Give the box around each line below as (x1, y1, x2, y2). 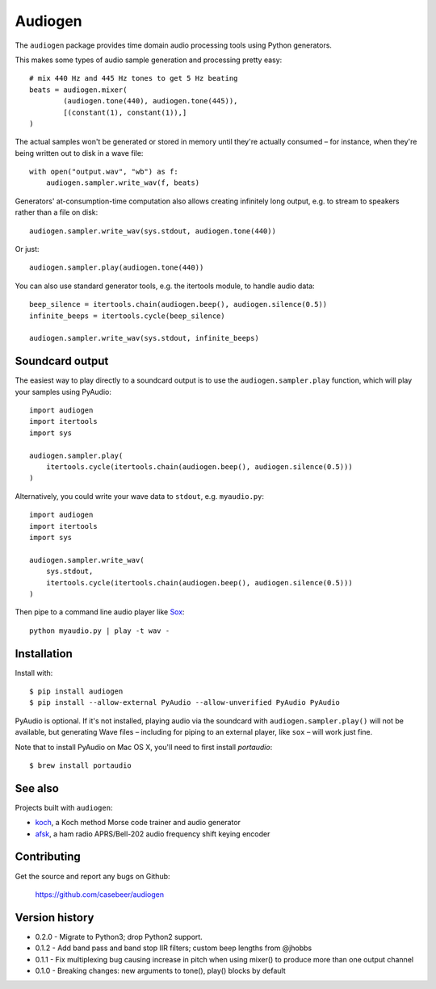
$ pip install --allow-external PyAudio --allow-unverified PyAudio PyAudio (29, 698, 341, 707)
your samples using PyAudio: (15, 387, 112, 396)
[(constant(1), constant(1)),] (63, 107, 187, 117)
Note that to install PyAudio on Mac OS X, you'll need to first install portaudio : (15, 742, 273, 752)
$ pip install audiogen (29, 686, 124, 696)
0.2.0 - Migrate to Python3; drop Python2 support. (35, 932, 203, 941)
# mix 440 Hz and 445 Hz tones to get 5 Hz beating (29, 73, 238, 83)
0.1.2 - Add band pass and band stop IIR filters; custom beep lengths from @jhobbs (35, 943, 312, 953)
